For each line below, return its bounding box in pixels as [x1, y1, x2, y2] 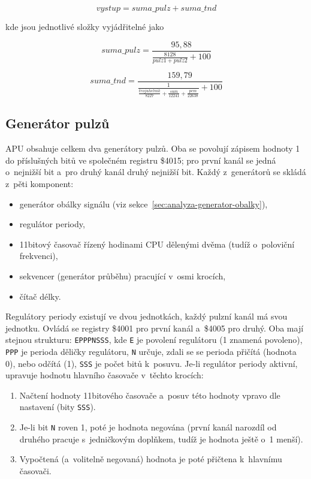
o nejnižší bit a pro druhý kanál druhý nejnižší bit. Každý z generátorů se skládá [5, 165, 306, 178]
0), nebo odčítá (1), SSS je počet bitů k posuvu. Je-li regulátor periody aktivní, [5, 357, 298, 369]
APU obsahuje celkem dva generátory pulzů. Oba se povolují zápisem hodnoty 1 [5, 142, 300, 155]
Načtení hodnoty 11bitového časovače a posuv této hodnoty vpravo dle [19, 388, 280, 401]
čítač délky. [19, 290, 61, 302]
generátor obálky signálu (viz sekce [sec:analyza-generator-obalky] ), [19, 197, 268, 210]
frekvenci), [19, 249, 58, 262]
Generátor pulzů [5, 114, 110, 132]
